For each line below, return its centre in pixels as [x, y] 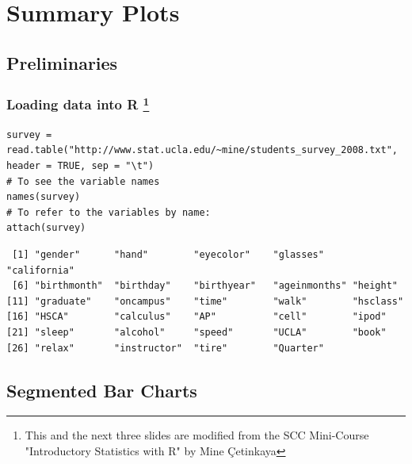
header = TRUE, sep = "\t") [80, 166]
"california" [40, 270]
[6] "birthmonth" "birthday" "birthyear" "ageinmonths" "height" [205, 286]
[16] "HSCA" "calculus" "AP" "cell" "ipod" [196, 317]
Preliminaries [62, 62]
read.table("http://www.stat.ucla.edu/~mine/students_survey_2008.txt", [202, 150]
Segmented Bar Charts [102, 390]
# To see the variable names [83, 181]
